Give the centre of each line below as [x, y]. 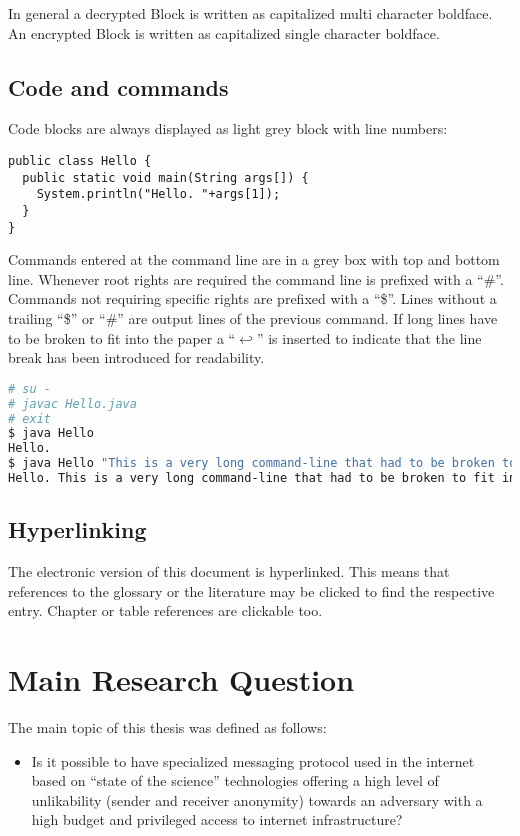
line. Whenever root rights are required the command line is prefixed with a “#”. [256, 278]
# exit [29, 418]
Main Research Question [181, 679]
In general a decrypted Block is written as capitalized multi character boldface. [250, 13]
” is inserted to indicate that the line [369, 337]
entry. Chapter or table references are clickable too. [165, 610]
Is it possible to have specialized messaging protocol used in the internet [253, 760]
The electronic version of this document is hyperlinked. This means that [229, 571]
